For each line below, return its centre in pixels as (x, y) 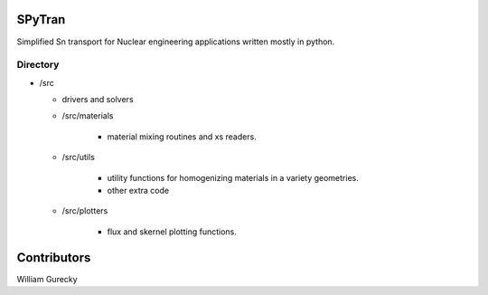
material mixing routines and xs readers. (182, 137)
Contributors (54, 257)
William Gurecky (47, 279)
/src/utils (78, 157)
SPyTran (41, 19)
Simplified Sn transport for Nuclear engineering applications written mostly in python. (176, 42)
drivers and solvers (98, 100)
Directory (38, 65)
